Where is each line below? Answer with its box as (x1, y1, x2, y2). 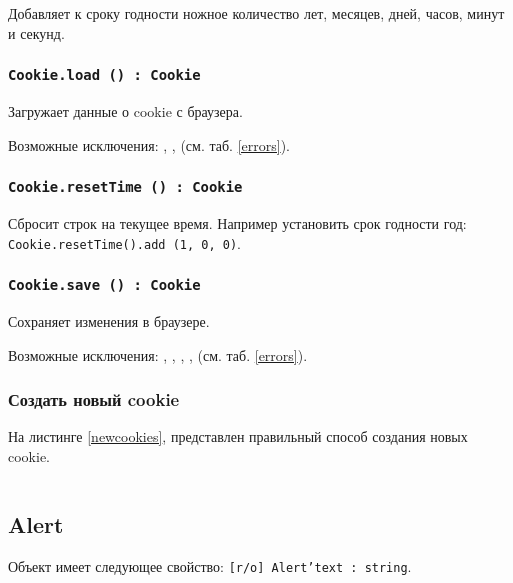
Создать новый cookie (8, 387, 180, 412)
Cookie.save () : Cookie (8, 277, 201, 294)
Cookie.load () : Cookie (8, 67, 201, 84)
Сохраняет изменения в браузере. (8, 310, 210, 331)
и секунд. (8, 22, 65, 43)
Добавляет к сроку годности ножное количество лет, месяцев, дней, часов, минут (8, 3, 505, 23)
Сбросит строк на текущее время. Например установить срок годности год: (8, 212, 467, 233)
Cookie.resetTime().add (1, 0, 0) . (8, 232, 241, 253)
